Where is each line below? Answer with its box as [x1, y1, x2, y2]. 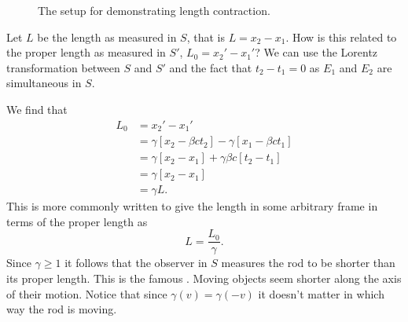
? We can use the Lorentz [255, 44, 378, 60]
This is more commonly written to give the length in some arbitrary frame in [6, 198, 378, 214]
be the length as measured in [37, 28, 177, 45]
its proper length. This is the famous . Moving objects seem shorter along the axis [6, 270, 402, 287]
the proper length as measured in [6, 44, 166, 60]
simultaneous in [6, 75, 82, 91]
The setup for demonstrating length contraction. [38, 2, 270, 18]
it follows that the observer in [64, 254, 208, 271]
